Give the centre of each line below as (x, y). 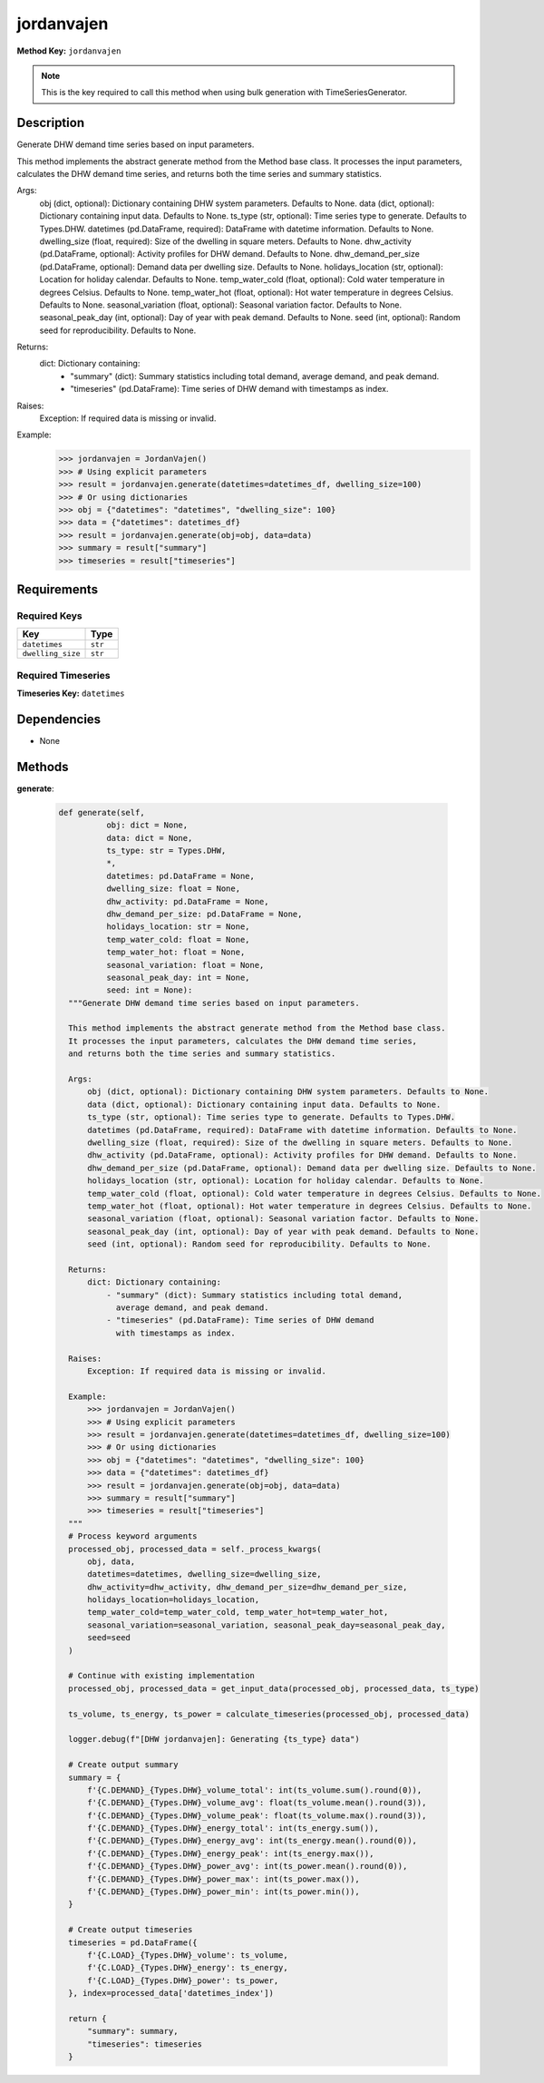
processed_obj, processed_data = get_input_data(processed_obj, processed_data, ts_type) (274, 1688)
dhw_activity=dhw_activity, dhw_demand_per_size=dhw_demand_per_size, (248, 1587)
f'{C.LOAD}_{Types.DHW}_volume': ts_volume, (188, 1955)
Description (51, 123)
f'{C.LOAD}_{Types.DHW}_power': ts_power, (183, 1980)
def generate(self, (102, 812)
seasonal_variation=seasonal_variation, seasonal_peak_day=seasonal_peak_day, (267, 1625)
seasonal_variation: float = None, (185, 965)
